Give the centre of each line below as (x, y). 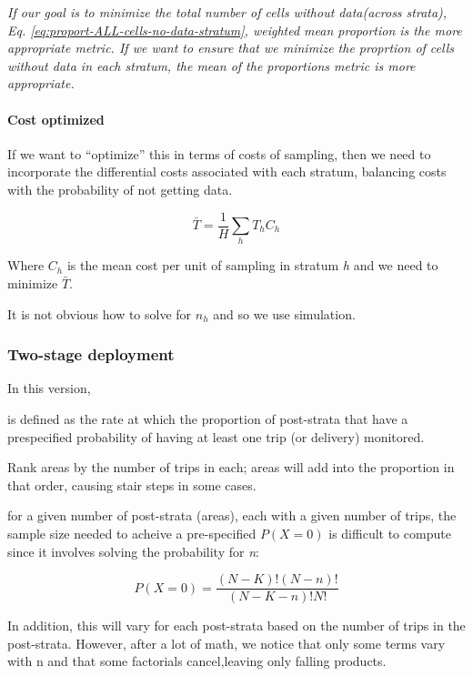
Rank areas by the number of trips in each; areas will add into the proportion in (231, 467)
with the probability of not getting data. (120, 189)
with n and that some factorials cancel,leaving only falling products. (197, 661)
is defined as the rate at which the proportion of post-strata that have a (208, 418)
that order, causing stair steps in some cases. (132, 484)
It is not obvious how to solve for (100, 313)
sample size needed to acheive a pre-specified (132, 533)
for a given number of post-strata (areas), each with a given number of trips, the (232, 515)
